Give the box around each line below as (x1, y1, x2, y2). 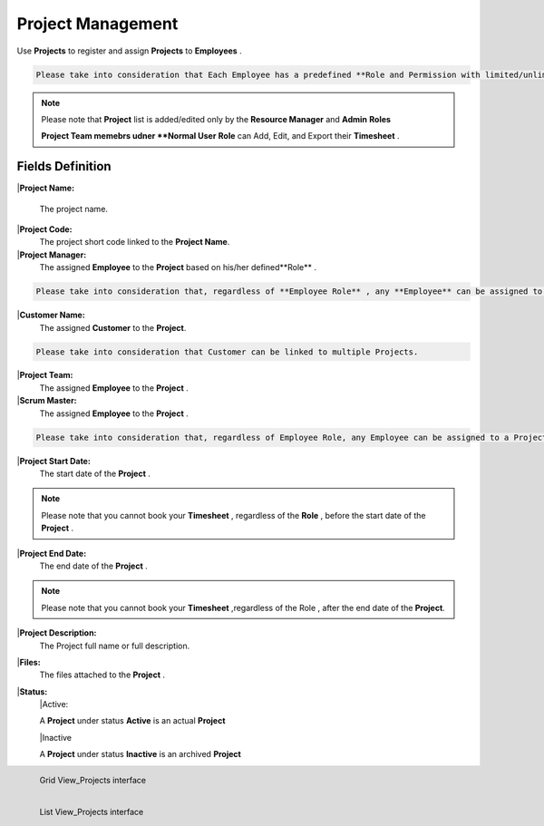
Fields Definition (16, 159, 112, 174)
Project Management (16, 14, 179, 34)
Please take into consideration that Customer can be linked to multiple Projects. (35, 346, 419, 357)
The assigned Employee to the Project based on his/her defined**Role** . (39, 262, 317, 273)
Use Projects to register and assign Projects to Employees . (16, 45, 242, 56)
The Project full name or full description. (39, 640, 190, 651)
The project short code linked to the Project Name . (39, 237, 230, 248)
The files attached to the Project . (39, 669, 165, 680)
